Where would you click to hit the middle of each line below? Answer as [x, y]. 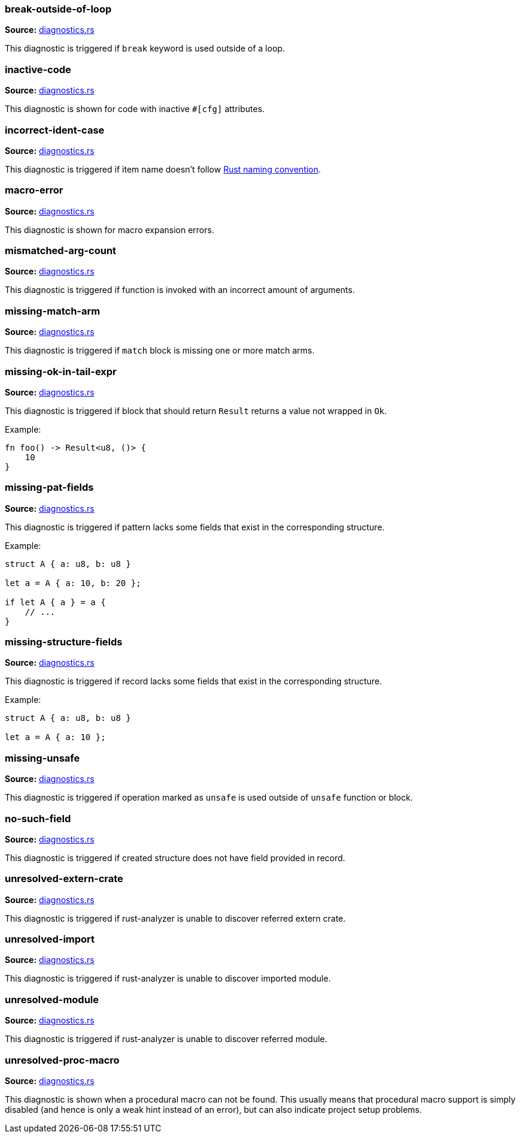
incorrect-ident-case [55, 130]
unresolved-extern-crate [64, 879]
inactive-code [38, 69]
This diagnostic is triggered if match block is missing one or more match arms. [160, 351]
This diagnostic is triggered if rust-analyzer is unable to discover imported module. [168, 979]
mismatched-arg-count [61, 250]
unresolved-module [52, 999]
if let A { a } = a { [55, 602]
